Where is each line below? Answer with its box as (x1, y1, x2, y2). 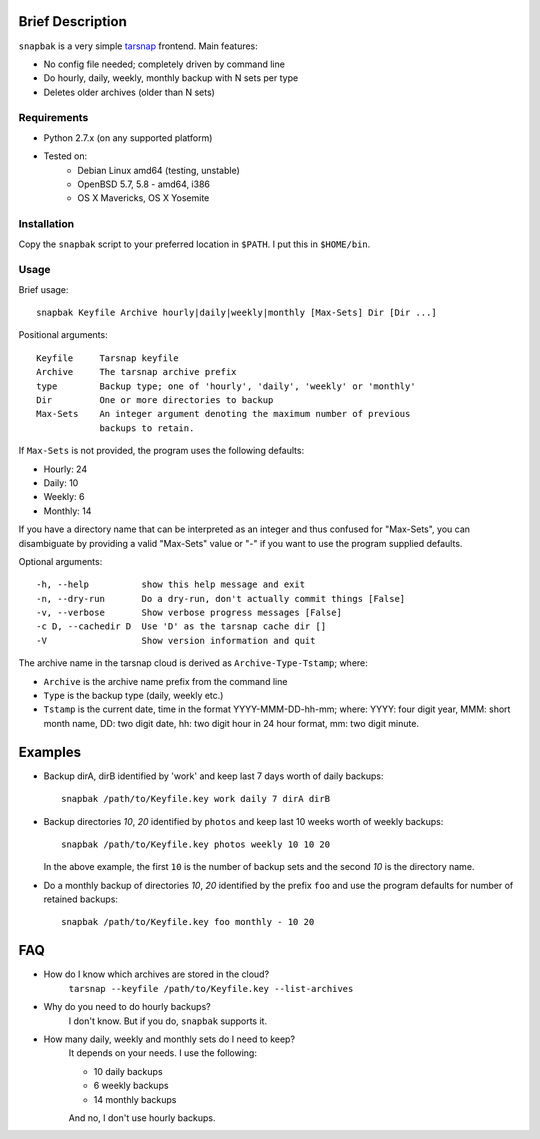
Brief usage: (18, 283, 69, 295)
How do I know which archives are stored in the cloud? (43, 968, 270, 980)
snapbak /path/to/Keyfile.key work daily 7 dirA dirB (61, 793, 330, 805)
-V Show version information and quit (36, 635, 316, 646)
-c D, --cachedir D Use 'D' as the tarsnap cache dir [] (36, 621, 327, 632)
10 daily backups (93, 1065, 164, 1077)
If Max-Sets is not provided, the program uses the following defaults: (18, 445, 305, 457)
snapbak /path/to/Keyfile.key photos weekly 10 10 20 (61, 838, 330, 850)
